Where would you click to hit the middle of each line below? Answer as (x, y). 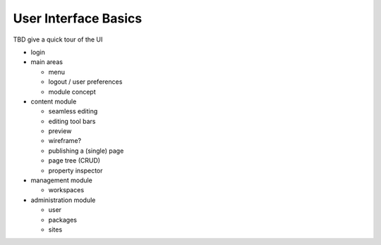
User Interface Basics (78, 18)
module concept (72, 92)
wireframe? (65, 141)
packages (63, 220)
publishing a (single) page (86, 151)
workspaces (66, 190)
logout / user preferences (85, 82)
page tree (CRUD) (74, 161)
